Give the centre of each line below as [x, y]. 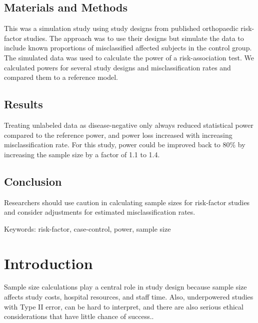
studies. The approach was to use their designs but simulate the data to [134, 38]
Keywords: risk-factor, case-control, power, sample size [87, 228]
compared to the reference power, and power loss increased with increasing [118, 135]
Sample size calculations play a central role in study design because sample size [125, 287]
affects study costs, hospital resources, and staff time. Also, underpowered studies [129, 297]
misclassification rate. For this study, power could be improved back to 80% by [125, 145]
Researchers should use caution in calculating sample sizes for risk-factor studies [127, 202]
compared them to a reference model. [61, 77]
